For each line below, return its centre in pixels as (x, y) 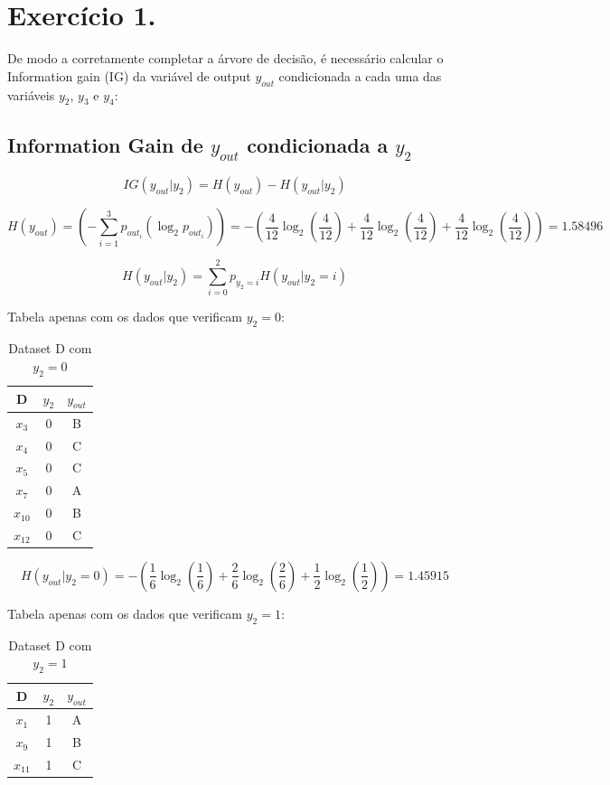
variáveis (31, 94)
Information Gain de (105, 144)
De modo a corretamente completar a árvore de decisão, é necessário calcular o (225, 58)
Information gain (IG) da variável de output (129, 75)
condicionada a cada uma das (360, 75)
